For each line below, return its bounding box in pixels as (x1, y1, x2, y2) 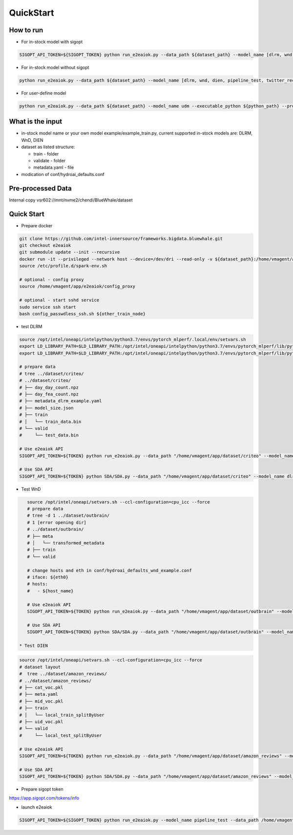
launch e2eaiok (21, 804, 52, 810)
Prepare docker (21, 222, 53, 228)
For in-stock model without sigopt (21, 65, 89, 70)
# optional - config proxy (19, 277, 84, 282)
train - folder (33, 151, 59, 156)
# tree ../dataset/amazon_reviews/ (19, 671, 107, 677)
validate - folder (33, 158, 66, 164)
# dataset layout (19, 664, 61, 670)
